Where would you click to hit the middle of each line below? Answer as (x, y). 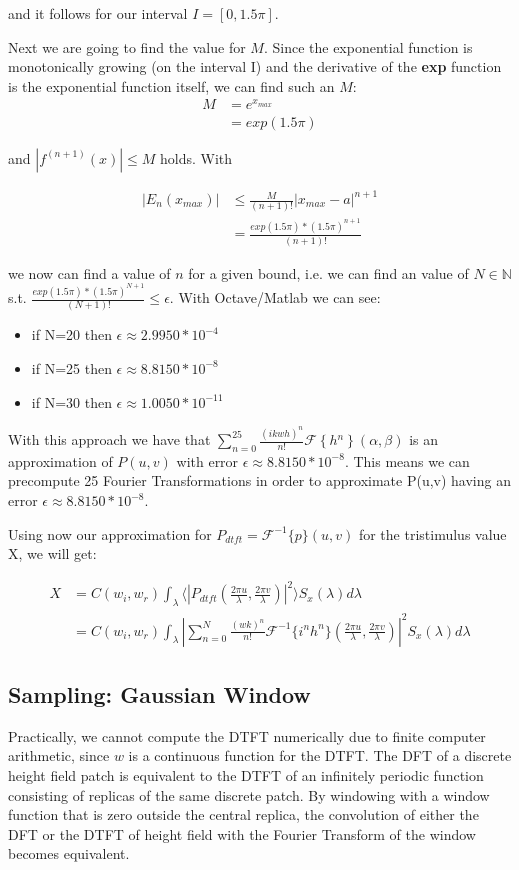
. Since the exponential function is (368, 46)
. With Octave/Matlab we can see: (275, 297)
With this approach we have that (109, 439)
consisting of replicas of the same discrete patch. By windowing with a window (249, 794)
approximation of (60, 460)
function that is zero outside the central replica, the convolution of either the (243, 814)
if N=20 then (71, 334)
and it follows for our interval (98, 13)
